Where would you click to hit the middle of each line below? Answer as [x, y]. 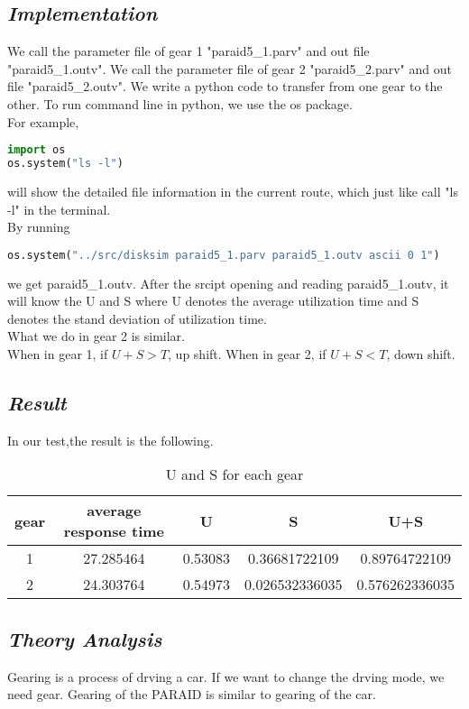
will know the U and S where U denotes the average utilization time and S [213, 301]
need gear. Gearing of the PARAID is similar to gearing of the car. [192, 694]
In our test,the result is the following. [110, 440]
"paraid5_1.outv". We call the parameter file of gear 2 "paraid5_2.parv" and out [230, 68]
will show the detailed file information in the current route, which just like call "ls [233, 191]
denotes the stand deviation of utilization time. [137, 318]
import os [37, 150]
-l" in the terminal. [59, 209]
